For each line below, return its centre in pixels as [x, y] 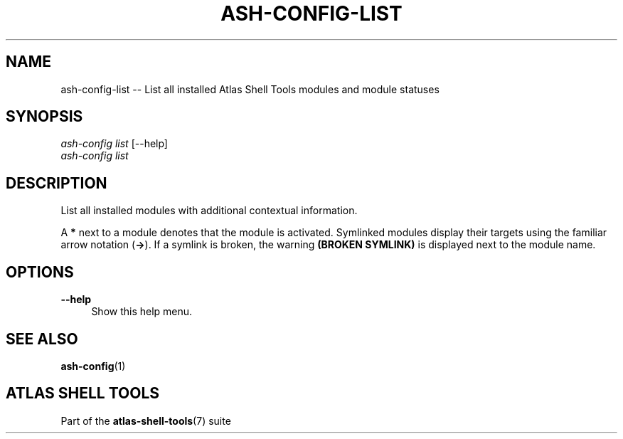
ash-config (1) [93, 366]
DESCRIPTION [57, 183]
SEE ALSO [42, 339]
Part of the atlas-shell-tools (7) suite [146, 421]
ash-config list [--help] [114, 144]
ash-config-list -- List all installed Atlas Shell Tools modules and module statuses [250, 89]
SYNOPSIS [44, 117]
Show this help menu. [142, 312]
